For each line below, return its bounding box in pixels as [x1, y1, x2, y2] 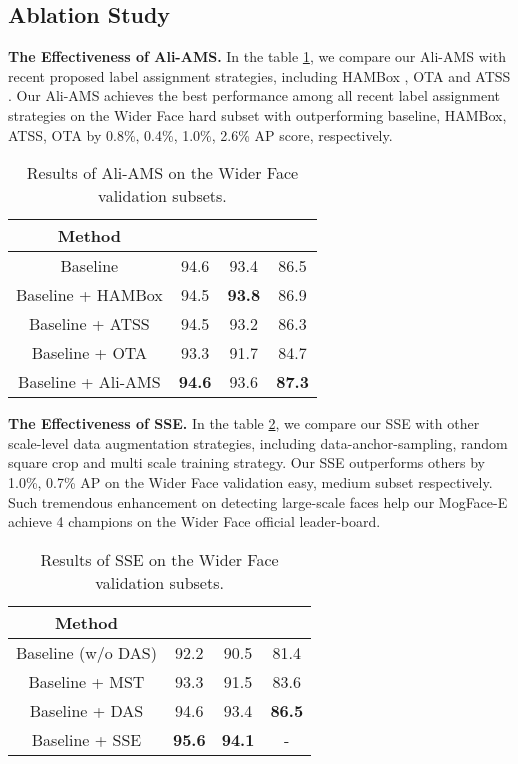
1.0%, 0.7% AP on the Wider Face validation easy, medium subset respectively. [8, 471, 493, 492]
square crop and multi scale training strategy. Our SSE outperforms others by [8, 452, 485, 473]
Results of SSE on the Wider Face [40, 547, 279, 571]
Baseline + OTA [31, 341, 148, 365]
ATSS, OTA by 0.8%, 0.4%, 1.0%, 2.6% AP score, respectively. [8, 124, 393, 145]
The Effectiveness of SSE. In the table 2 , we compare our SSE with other [8, 413, 480, 434]
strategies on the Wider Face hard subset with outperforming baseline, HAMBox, [8, 104, 507, 125]
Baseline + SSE [31, 727, 142, 751]
